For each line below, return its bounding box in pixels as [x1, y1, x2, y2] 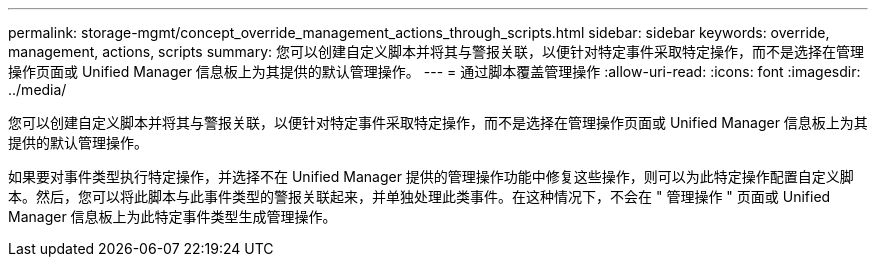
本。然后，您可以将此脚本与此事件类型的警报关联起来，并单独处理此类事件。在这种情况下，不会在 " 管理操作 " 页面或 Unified [8, 188, 831, 205]
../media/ [8, 81, 67, 98]
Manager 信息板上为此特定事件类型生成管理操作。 [8, 208, 337, 225]
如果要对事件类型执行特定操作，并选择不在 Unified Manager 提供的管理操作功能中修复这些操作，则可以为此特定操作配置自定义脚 [8, 168, 854, 185]
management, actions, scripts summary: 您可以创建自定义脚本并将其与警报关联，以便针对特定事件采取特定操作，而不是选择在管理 [8, 43, 865, 60]
